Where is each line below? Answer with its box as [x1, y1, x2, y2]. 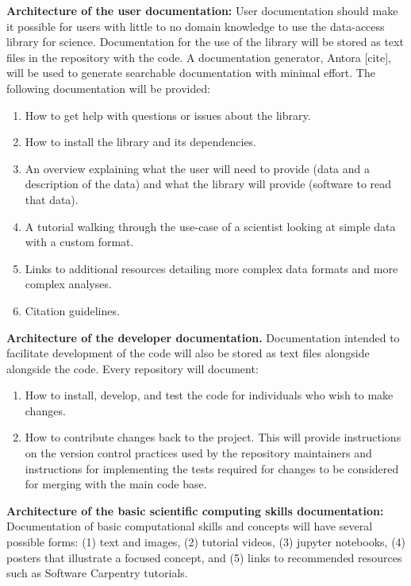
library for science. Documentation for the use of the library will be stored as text [6, 33, 404, 50]
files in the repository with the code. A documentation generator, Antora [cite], [6, 48, 391, 65]
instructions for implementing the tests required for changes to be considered [25, 460, 399, 476]
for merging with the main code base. [25, 476, 207, 492]
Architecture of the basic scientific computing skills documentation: [6, 502, 384, 519]
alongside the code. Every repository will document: [6, 360, 259, 376]
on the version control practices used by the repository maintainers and [25, 445, 372, 461]
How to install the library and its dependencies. [25, 133, 257, 150]
